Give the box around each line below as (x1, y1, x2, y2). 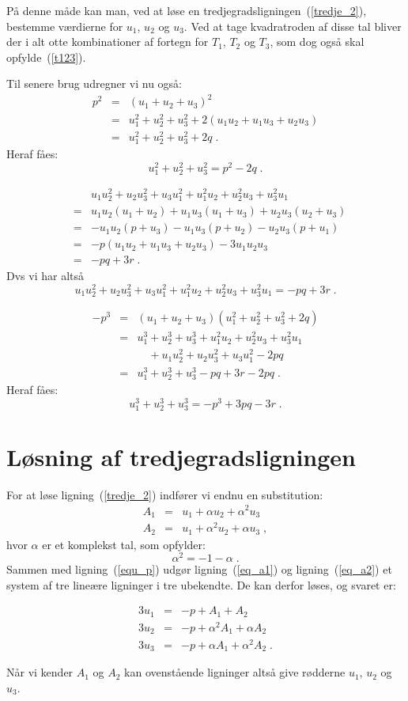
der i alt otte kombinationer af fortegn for (6, 33, 209, 50)
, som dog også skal (270, 33, 365, 50)
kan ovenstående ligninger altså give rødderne (124, 664, 346, 680)
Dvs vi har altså (6, 267, 84, 284)
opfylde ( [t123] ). (6, 48, 86, 65)
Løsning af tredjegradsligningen (6, 440, 357, 472)
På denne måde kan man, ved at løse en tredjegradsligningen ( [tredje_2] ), (6, 2, 367, 18)
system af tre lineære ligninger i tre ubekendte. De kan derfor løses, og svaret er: (6, 576, 396, 593)
